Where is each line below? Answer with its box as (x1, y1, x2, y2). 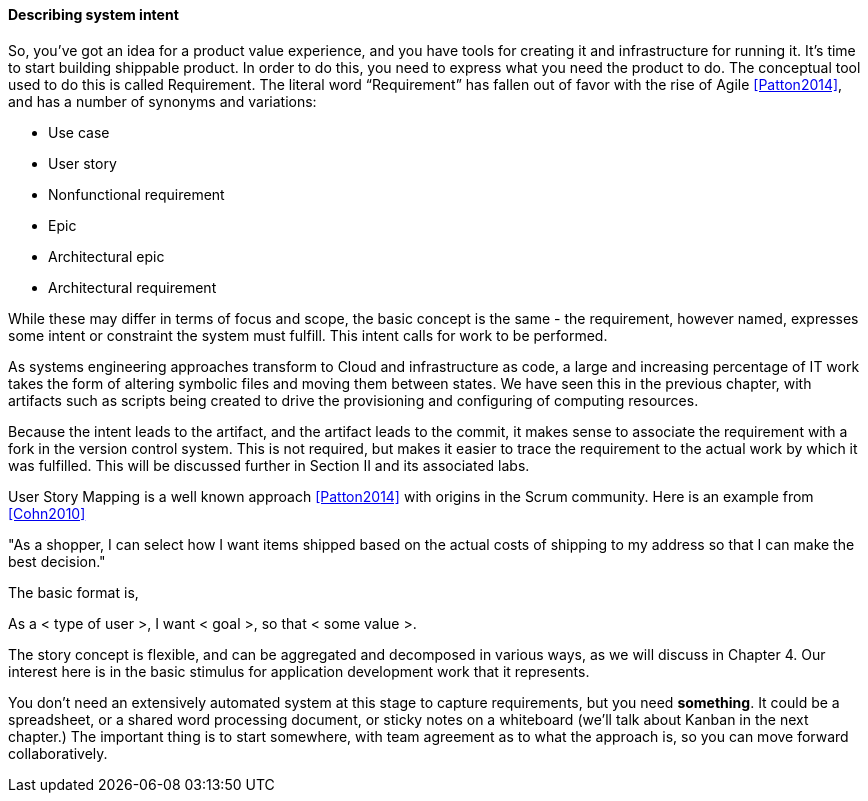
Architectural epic (48, 247, 165, 265)
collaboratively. (8, 744, 108, 762)
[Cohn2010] (8, 504, 86, 522)
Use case (48, 123, 110, 141)
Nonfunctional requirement (48, 185, 225, 203)
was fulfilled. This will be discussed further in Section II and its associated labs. (8, 456, 530, 474)
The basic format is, (8, 583, 139, 601)
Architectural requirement (48, 278, 217, 296)
